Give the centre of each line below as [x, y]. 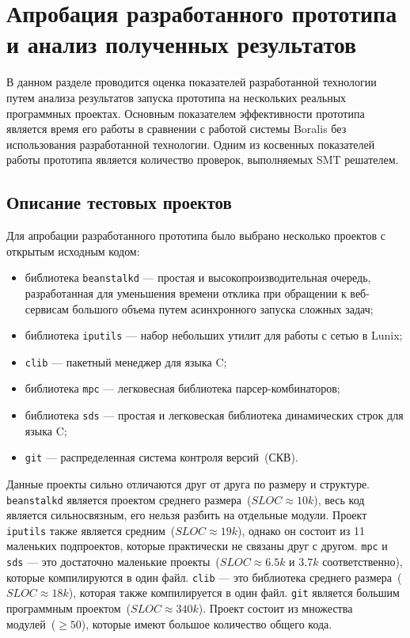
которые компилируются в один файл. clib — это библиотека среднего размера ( [204, 577]
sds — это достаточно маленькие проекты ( [113, 562]
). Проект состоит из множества [275, 608]
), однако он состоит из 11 [301, 530]
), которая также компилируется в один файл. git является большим [234, 592]
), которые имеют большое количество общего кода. [207, 623]
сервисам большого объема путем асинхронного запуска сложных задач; [199, 308]
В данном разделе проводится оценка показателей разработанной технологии [192, 82]
